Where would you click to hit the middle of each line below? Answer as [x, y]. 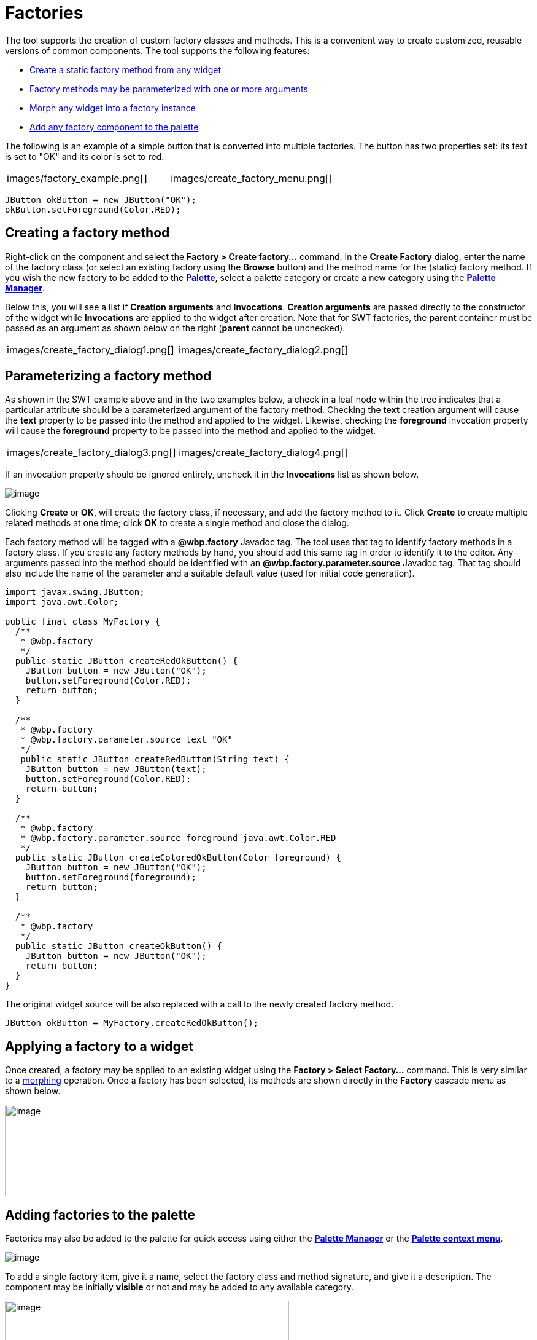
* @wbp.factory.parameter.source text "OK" [126, 740]
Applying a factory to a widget [99, 1046]
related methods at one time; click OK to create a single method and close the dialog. [177, 523]
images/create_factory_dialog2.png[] [264, 349]
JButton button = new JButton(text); [116, 769]
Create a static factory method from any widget [126, 69]
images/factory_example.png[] [77, 178]
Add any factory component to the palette [114, 127]
